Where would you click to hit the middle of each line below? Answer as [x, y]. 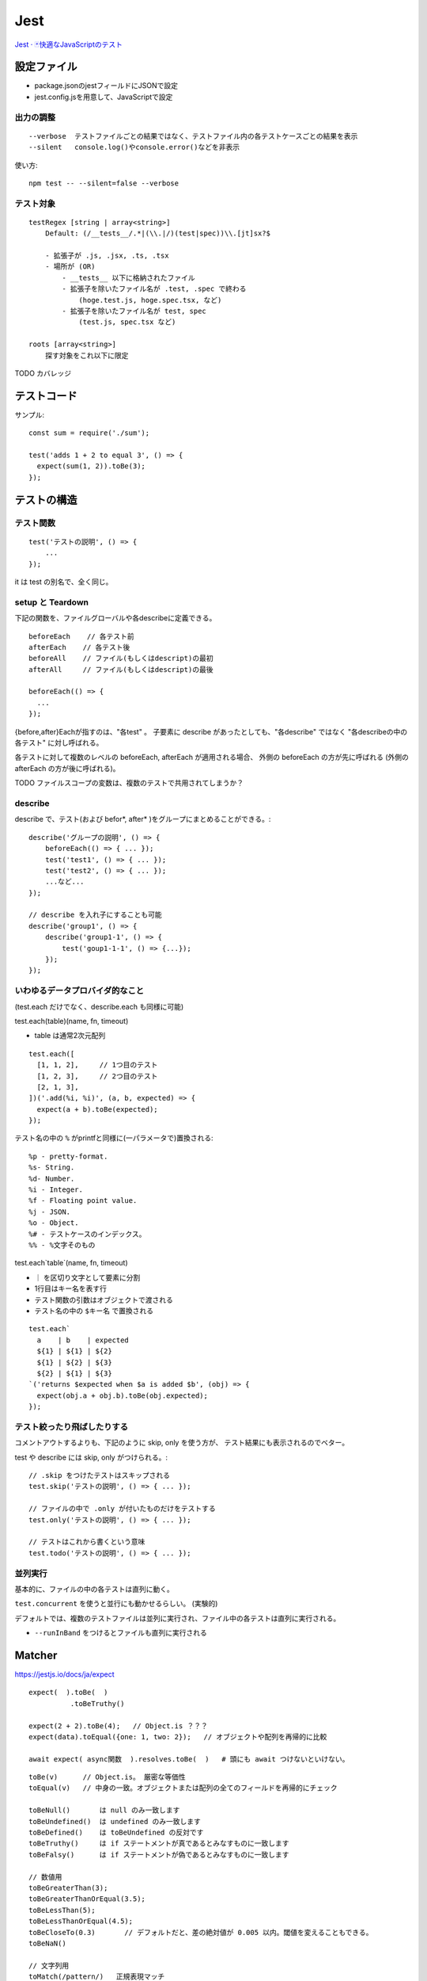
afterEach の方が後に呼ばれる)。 [67, 768]
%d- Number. [52, 1178]
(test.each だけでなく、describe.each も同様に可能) [99, 1006]
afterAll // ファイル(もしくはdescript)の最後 [121, 669]
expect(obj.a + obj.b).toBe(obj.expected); [123, 1395]
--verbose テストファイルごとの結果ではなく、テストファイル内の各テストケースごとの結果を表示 [193, 136]
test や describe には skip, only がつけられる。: [91, 1457]
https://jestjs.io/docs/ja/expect [64, 1674]
